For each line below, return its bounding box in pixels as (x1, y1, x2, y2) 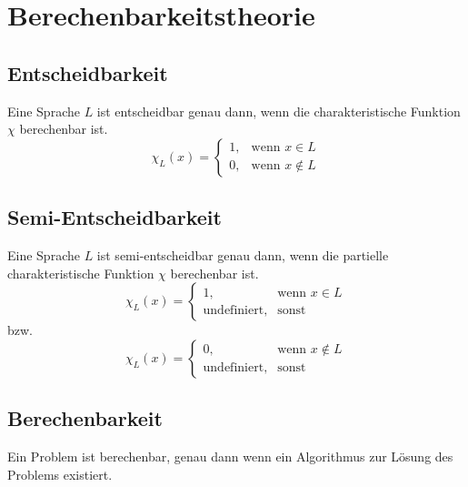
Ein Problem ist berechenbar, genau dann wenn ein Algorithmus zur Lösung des (7, 446, 453, 465)
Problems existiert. (7, 464, 113, 483)
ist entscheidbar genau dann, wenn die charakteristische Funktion (96, 101, 461, 120)
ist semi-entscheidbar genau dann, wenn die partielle (96, 245, 389, 264)
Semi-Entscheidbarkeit (7, 203, 222, 231)
